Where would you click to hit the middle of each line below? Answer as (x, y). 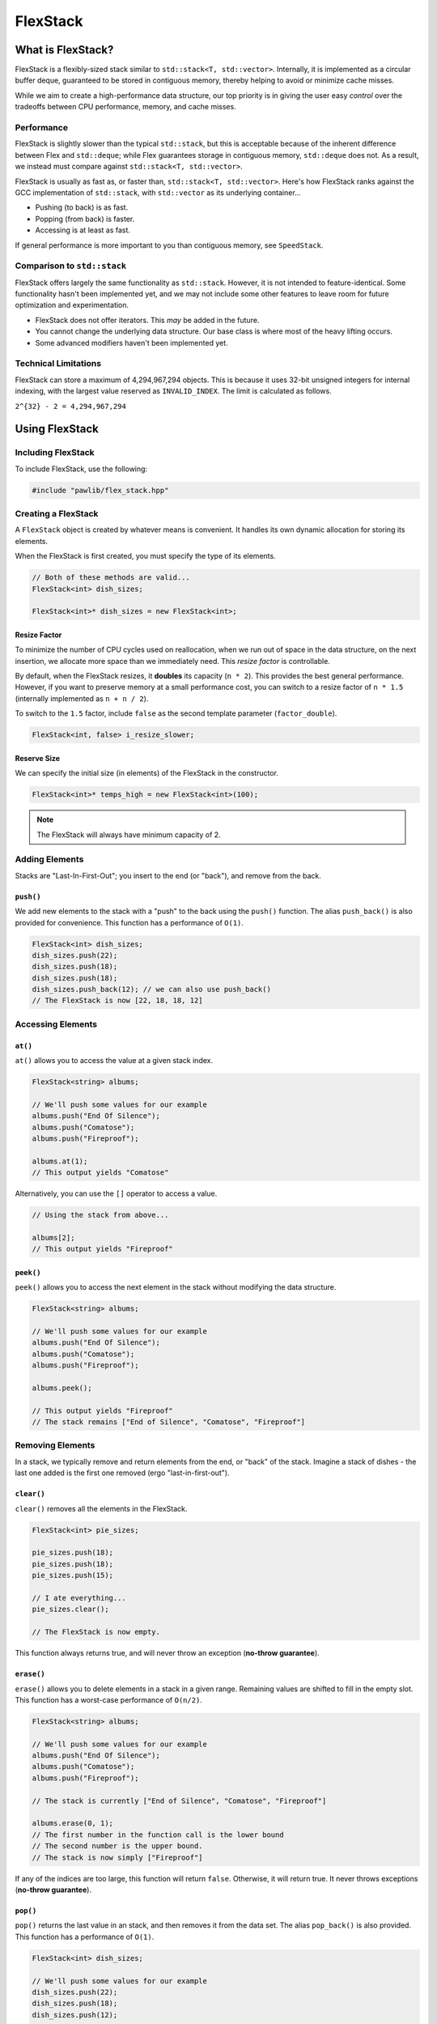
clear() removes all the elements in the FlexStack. (101, 1508)
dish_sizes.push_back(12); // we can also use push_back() (151, 989)
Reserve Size (38, 758)
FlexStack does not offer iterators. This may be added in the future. (147, 320)
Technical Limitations (58, 364)
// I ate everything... (79, 1598)
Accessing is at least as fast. (83, 230)
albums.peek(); (62, 1388)
